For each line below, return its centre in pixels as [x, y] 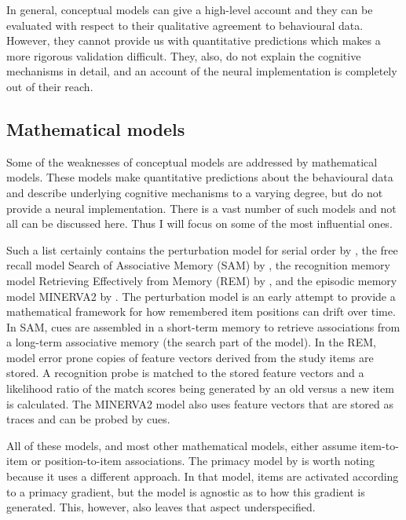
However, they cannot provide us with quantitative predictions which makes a [194, 40]
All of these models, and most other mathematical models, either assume [182, 445]
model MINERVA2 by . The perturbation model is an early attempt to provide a [201, 296]
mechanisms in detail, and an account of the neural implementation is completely [202, 71]
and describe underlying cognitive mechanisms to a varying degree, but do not [195, 192]
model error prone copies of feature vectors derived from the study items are [190, 357]
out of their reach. [50, 86]
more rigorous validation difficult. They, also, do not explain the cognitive [184, 55]
